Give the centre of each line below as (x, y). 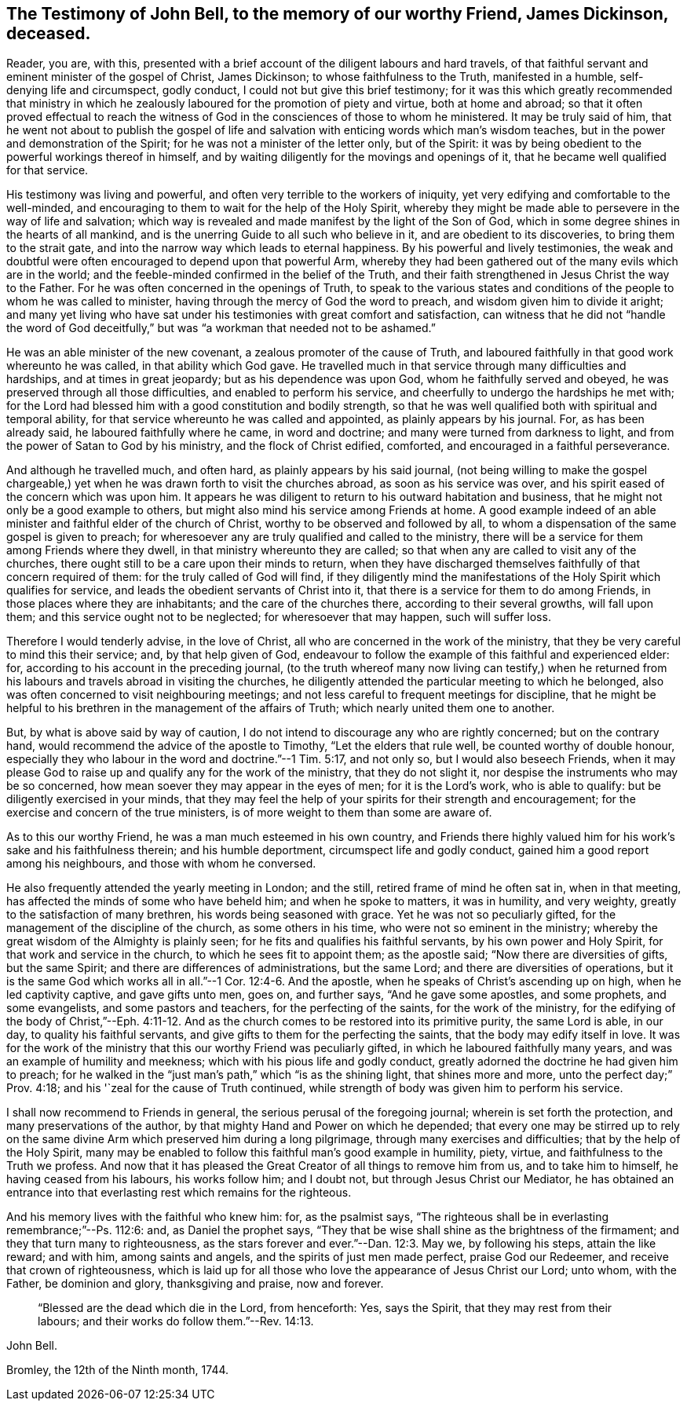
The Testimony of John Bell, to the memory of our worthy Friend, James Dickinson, (338, 14)
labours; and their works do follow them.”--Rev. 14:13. (176, 1321)
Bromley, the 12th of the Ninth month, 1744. (118, 1370)
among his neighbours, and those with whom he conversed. (161, 864)
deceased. (49, 33)
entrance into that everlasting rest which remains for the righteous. (179, 1193)
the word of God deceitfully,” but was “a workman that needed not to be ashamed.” (221, 328)
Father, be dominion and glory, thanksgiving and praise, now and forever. (195, 1284)
